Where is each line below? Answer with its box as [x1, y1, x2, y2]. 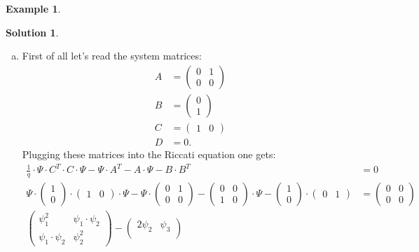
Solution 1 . [6, 24, 59, 39]
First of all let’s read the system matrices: [22, 48, 202, 63]
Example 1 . [6, 1, 61, 15]
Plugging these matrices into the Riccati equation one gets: [22, 146, 276, 161]
